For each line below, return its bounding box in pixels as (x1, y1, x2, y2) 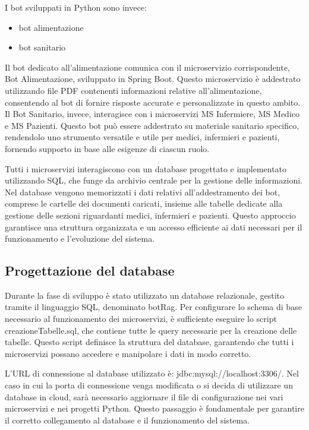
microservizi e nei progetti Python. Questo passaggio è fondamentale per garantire (5, 402, 304, 415)
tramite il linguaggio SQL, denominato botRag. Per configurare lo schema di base (5, 301, 302, 313)
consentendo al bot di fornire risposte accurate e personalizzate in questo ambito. (5, 96, 301, 108)
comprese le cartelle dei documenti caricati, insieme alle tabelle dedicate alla (5, 197, 283, 210)
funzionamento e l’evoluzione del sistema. (5, 232, 155, 245)
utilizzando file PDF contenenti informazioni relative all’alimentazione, (5, 84, 262, 96)
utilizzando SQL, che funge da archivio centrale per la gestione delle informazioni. (5, 174, 302, 186)
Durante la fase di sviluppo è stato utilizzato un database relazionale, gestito (5, 289, 285, 301)
